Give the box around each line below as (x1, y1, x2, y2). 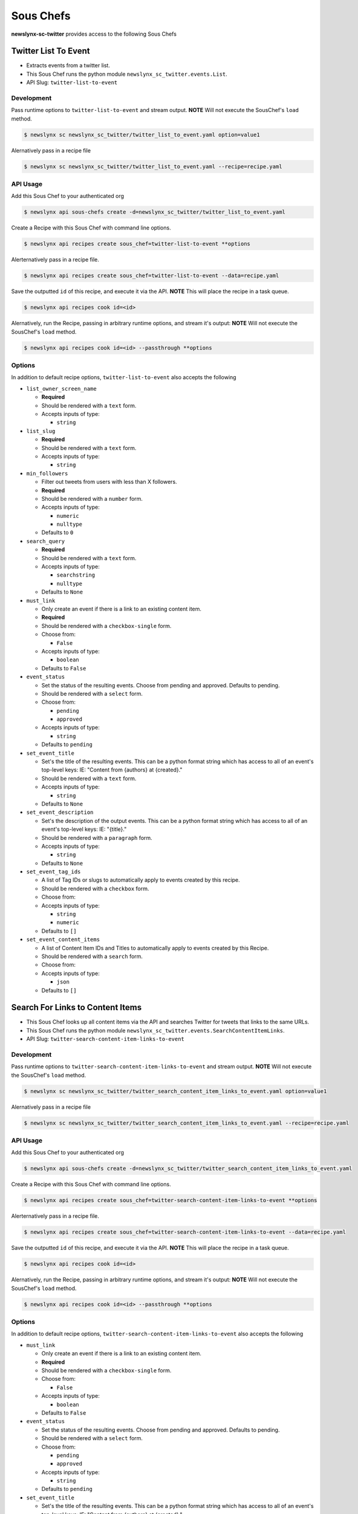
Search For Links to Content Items (11, 1002, 142, 1013)
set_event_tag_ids (26, 868, 81, 875)
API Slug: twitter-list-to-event (26, 79, 118, 86)
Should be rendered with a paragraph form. (41, 834, 152, 841)
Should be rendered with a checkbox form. (41, 885, 149, 892)
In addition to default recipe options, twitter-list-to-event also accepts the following (11, 374, 236, 381)
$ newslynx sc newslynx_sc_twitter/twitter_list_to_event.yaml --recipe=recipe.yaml (24, 163, 282, 170)
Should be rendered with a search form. (41, 953, 143, 960)
